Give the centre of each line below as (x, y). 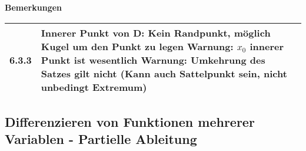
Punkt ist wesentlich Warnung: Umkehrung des (153, 60)
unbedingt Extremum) (94, 87)
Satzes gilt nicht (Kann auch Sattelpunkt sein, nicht (164, 73)
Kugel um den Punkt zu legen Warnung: (137, 46)
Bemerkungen (34, 7)
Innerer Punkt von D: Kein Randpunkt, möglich (156, 32)
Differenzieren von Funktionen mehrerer (130, 121)
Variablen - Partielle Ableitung (101, 139)
